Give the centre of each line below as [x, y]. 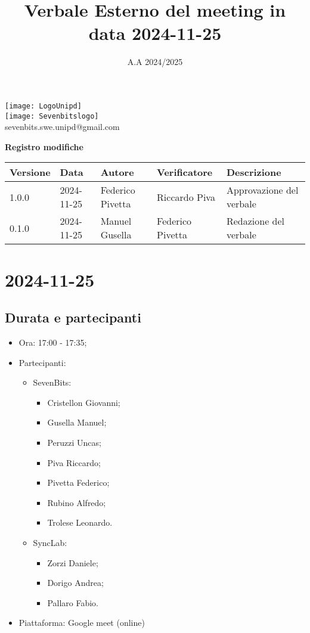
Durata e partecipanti [73, 317]
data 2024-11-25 [155, 33]
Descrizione [254, 172]
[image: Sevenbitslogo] [52, 116]
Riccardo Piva [186, 197]
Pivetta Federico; [78, 482]
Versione [30, 172]
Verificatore [185, 172]
